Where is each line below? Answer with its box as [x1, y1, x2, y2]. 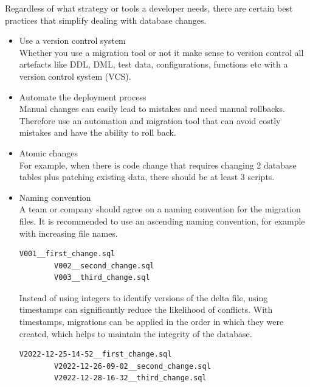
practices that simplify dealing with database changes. [5, 13, 207, 26]
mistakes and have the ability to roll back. [19, 126, 176, 139]
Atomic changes [19, 146, 78, 159]
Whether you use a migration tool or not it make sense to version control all [19, 46, 304, 58]
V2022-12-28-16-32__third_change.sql [54, 374, 207, 383]
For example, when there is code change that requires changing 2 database [19, 158, 297, 171]
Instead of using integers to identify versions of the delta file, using [19, 291, 268, 304]
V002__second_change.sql [54, 261, 154, 270]
